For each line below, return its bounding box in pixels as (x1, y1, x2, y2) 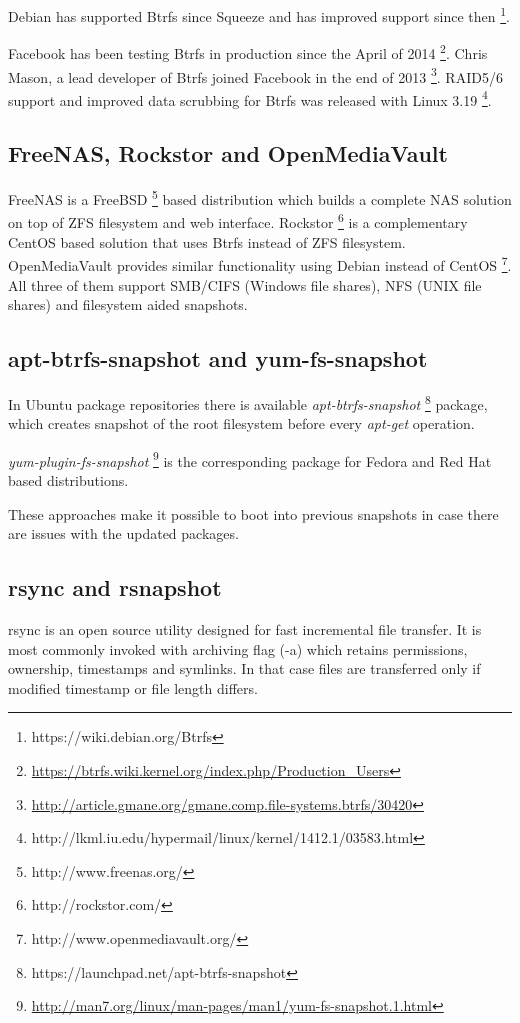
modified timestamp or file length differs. (8, 677, 258, 698)
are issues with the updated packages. (8, 523, 239, 544)
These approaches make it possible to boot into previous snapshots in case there (8, 503, 499, 524)
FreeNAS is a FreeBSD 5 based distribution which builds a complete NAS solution (8, 186, 512, 209)
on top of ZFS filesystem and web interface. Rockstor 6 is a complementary (8, 209, 468, 233)
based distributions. (8, 470, 129, 491)
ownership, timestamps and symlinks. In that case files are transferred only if (8, 658, 481, 679)
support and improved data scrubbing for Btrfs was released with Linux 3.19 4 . (8, 86, 492, 110)
